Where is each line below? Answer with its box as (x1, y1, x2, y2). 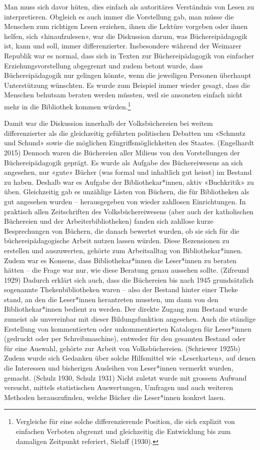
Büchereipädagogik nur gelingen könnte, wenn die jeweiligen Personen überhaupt (4, 70, 251, 80)
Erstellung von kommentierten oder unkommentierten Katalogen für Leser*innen (4, 323, 251, 334)
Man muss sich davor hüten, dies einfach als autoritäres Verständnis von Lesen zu (4, 1, 254, 11)
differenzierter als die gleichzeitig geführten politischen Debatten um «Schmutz (4, 127, 245, 138)
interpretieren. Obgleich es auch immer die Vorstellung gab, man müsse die (4, 11, 234, 21)
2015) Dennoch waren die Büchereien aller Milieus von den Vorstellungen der (4, 147, 240, 157)
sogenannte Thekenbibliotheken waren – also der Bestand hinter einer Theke (4, 284, 238, 295)
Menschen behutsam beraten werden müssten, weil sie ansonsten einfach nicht (4, 89, 242, 100)
